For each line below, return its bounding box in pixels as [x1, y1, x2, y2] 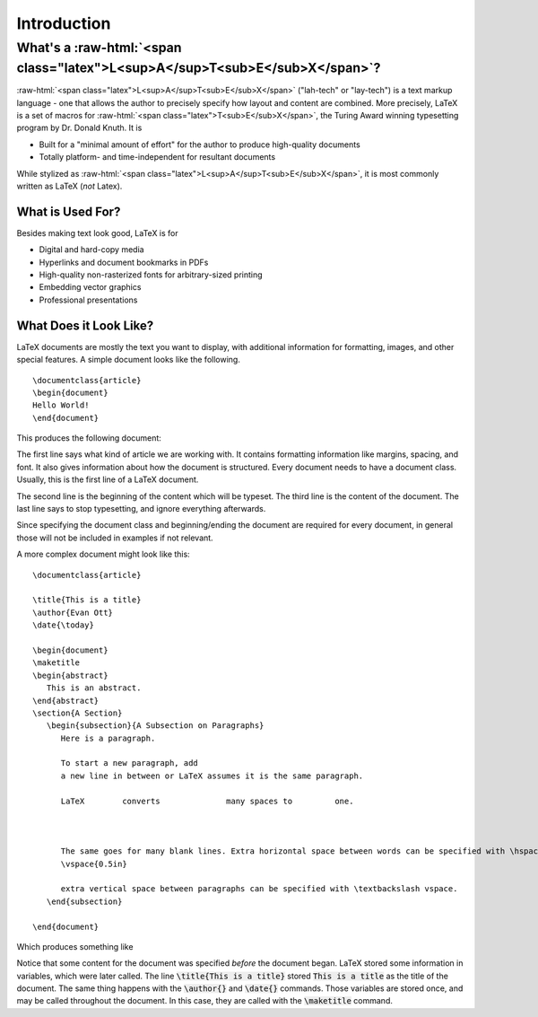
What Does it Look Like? [16, 318, 154, 333]
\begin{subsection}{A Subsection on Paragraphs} [46, 721, 265, 731]
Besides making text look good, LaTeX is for [16, 227, 178, 238]
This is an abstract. [46, 683, 142, 693]
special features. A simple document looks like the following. [16, 355, 241, 365]
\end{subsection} [46, 896, 123, 907]
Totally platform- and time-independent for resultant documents [39, 152, 276, 162]
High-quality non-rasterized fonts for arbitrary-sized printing [39, 269, 264, 280]
